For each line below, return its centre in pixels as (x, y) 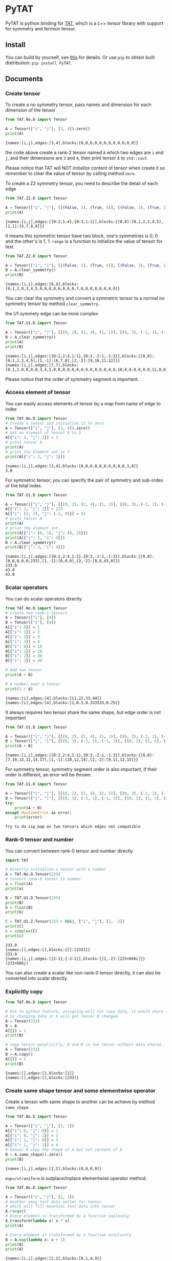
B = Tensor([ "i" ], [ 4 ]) (31, 623)
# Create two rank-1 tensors (36, 613)
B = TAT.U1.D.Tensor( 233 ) (33, 898)
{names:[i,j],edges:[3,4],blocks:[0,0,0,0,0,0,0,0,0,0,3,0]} (72, 466)
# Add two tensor (24, 670)
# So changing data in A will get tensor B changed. (63, 1016)
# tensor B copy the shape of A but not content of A (64, 1150)
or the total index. (24, 485)
